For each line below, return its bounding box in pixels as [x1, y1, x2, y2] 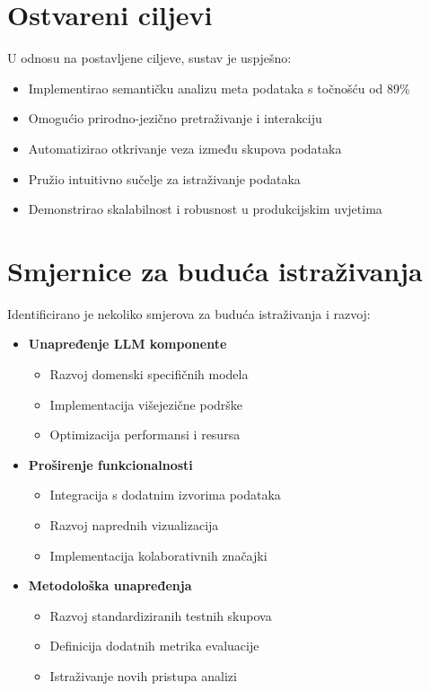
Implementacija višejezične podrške [49, 394, 243, 413]
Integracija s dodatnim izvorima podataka [49, 485, 281, 504]
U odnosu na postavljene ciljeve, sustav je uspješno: [7, 49, 292, 67]
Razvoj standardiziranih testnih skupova [49, 606, 272, 625]
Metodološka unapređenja [28, 576, 192, 595]
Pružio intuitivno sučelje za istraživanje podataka [28, 169, 301, 188]
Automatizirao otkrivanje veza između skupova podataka [28, 138, 342, 157]
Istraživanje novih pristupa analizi [49, 666, 237, 685]
